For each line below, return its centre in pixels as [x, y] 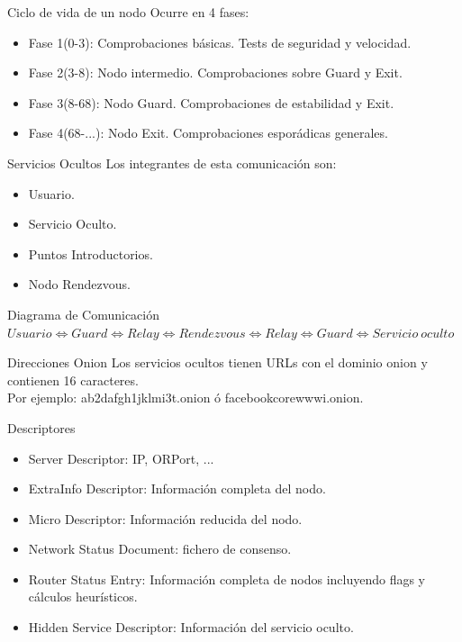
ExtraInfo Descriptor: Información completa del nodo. [177, 488]
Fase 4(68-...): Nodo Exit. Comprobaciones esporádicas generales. [208, 133]
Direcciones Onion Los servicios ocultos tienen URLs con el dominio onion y [217, 362]
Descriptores [41, 427]
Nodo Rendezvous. [79, 284]
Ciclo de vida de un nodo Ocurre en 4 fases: [128, 12]
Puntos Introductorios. [91, 253]
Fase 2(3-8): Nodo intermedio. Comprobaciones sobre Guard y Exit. [215, 72]
